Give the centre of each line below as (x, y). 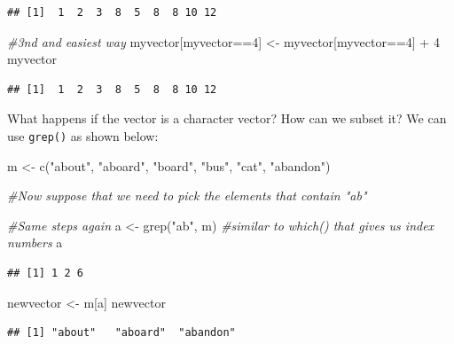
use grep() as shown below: (83, 135)
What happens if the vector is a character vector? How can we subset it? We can (227, 118)
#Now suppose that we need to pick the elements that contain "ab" (187, 195)
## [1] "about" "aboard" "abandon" (121, 333)
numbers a (35, 242)
